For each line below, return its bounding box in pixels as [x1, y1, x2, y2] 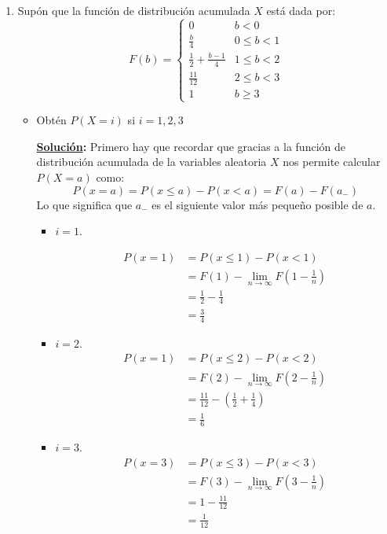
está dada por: [266, 2, 336, 18]
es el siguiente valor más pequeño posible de [152, 196, 363, 212]
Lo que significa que [36, 196, 133, 212]
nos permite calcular [283, 153, 381, 170]
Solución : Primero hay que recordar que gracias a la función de [36, 138, 345, 154]
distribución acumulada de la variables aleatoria [36, 153, 267, 170]
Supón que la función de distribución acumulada [17, 2, 250, 18]
